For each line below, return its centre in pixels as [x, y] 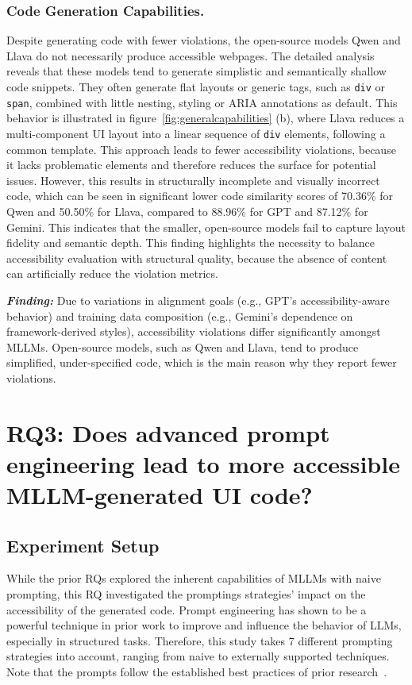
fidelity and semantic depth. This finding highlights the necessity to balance [191, 242]
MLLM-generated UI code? [160, 495]
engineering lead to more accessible [203, 463]
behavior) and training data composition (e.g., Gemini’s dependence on [180, 316]
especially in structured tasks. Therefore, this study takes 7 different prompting [200, 640]
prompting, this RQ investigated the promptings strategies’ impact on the [186, 594]
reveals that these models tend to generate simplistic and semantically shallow [196, 71]
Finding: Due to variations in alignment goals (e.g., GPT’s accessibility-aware [198, 300]
